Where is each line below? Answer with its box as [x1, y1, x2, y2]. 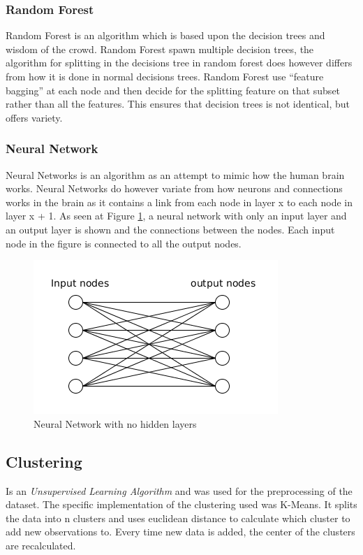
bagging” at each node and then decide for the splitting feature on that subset [6, 82, 341, 97]
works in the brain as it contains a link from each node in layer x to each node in [6, 194, 353, 209]
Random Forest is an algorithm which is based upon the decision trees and [6, 28, 325, 43]
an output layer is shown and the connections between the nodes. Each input [6, 222, 335, 236]
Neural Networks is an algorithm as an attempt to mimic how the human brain [6, 167, 345, 182]
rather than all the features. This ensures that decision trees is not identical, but [6, 96, 350, 111]
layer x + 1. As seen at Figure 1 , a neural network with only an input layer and [6, 208, 347, 223]
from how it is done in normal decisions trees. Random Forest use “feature [6, 69, 324, 83]
